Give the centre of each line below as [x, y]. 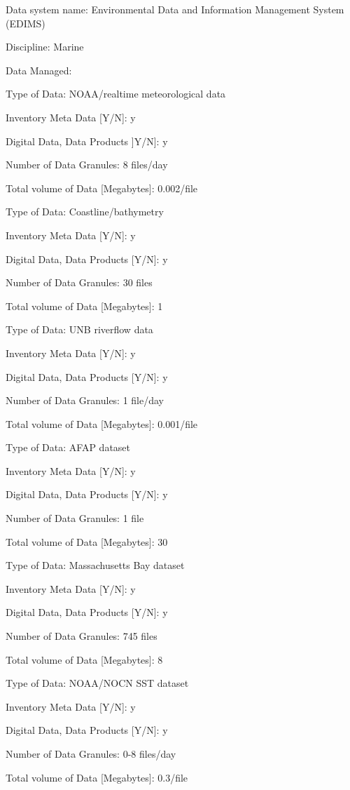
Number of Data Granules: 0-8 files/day [91, 754]
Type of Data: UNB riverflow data [79, 329]
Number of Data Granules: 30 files [79, 282]
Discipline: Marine [45, 47]
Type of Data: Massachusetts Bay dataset [95, 565]
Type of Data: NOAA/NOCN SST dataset [97, 683]
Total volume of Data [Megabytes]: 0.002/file [102, 188]
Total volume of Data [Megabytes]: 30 [87, 541]
